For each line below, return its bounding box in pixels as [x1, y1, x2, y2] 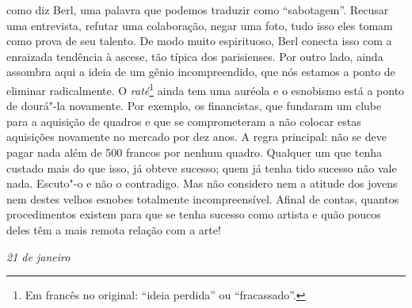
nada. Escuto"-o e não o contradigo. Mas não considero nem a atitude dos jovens [6, 175, 398, 192]
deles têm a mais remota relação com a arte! [6, 221, 221, 238]
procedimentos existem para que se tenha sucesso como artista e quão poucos [6, 206, 381, 222]
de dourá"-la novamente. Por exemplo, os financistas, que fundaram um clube [6, 97, 382, 114]
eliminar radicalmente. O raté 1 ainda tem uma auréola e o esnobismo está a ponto [6, 79, 405, 98]
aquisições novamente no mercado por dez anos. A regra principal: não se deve [6, 128, 387, 145]
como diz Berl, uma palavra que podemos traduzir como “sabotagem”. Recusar [6, 2, 389, 17]
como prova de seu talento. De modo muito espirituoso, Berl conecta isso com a [6, 32, 392, 49]
